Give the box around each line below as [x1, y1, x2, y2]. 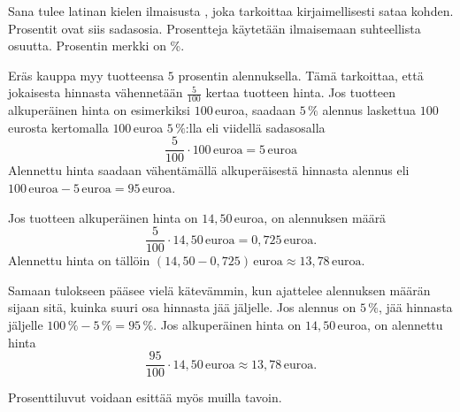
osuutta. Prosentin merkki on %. [8, 36, 185, 55]
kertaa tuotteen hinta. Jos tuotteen [205, 83, 396, 102]
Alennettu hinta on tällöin [8, 251, 150, 270]
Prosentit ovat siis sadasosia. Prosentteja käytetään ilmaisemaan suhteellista [8, 19, 421, 37]
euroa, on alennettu [337, 316, 443, 334]
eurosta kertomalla [8, 118, 109, 136]
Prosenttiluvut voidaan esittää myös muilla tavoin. [8, 388, 282, 407]
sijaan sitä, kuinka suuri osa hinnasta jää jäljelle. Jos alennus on [8, 298, 356, 317]
